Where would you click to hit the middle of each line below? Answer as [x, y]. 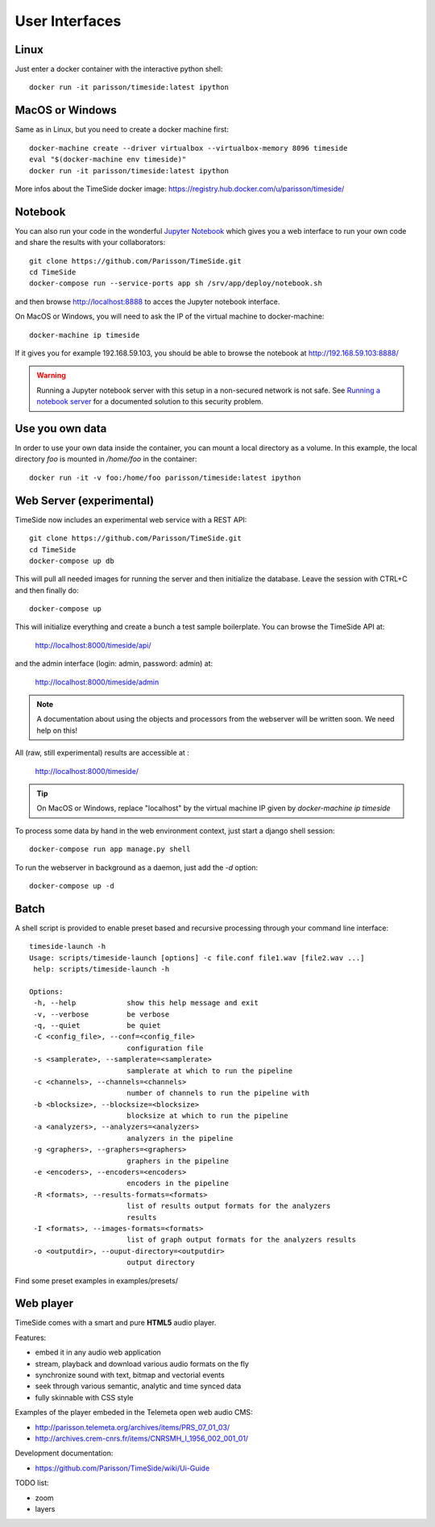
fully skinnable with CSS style [84, 1397]
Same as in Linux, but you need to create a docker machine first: [122, 130]
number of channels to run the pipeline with [218, 1093]
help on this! [57, 730]
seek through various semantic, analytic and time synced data [138, 1386]
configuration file [165, 1048]
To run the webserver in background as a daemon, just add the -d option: [137, 868]
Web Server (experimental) [85, 500]
